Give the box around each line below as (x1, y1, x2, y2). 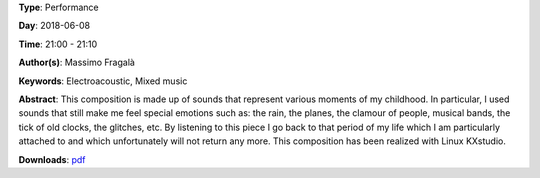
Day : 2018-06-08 (18, 20, 91, 32)
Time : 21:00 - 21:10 (18, 38, 98, 50)
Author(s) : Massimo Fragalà (18, 56, 135, 69)
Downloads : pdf (18, 153, 86, 165)
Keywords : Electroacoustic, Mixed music (18, 75, 188, 87)
